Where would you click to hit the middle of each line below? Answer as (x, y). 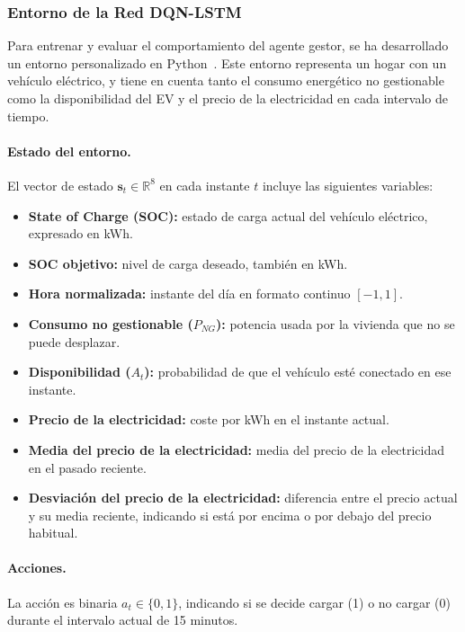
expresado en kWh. (80, 233)
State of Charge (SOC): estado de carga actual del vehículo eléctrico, (228, 215)
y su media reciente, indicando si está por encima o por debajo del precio (230, 515)
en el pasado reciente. (87, 467)
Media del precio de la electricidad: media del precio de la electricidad (237, 449)
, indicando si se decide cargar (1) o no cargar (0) (314, 602)
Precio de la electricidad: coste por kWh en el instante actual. (209, 419)
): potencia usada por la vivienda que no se (335, 323)
